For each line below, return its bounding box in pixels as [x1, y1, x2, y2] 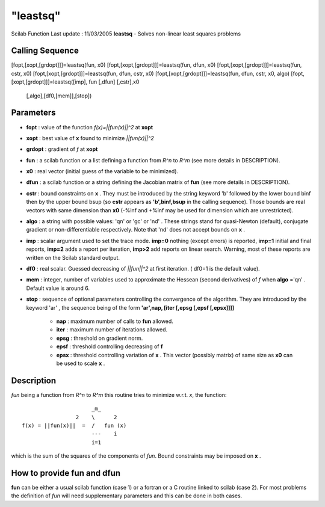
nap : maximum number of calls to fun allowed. [56, 318, 174, 325]
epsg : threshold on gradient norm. [56, 334, 143, 342]
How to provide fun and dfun [11, 468, 120, 478]
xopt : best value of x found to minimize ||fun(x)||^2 [26, 134, 154, 141]
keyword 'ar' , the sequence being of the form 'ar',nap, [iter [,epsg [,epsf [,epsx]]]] [26, 304, 235, 311]
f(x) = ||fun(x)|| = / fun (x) [22, 422, 127, 429]
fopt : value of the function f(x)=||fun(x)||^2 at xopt [26, 123, 153, 131]
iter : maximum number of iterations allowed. [56, 326, 168, 333]
